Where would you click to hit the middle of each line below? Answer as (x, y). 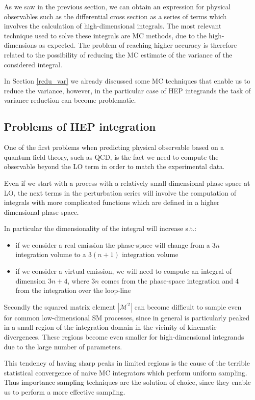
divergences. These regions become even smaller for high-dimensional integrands (124, 337)
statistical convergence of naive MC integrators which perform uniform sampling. (126, 372)
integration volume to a (51, 254)
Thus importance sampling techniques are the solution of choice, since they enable (127, 382)
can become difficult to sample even (188, 306)
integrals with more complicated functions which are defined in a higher (112, 202)
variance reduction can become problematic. (70, 100)
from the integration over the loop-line (73, 290)
